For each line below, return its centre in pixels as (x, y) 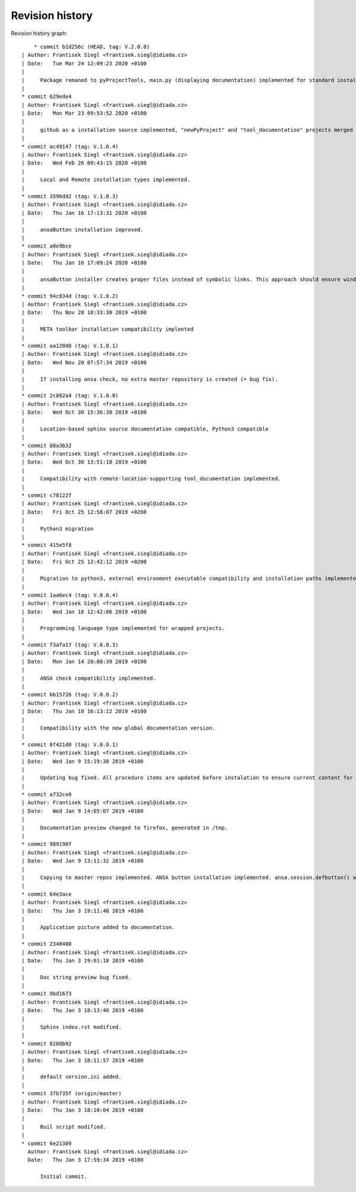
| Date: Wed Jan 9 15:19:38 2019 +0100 (82, 761)
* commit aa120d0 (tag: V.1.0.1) (70, 346)
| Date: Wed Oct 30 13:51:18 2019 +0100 (84, 462)
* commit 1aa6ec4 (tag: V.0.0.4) (70, 595)
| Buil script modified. (64, 1127)
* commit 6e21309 (47, 1143)
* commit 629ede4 (47, 97)
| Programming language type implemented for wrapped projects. (123, 628)
